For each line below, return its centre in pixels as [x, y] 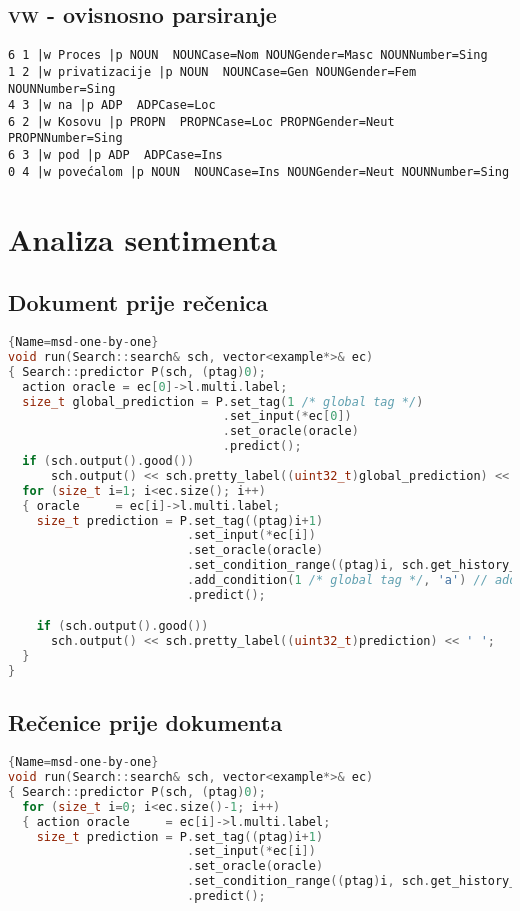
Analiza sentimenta [143, 238]
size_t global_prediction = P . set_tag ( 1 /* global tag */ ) [223, 401]
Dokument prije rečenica [138, 302]
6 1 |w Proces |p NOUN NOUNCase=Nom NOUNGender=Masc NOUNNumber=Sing [248, 55]
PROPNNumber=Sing [65, 138]
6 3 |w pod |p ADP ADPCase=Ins [115, 155]
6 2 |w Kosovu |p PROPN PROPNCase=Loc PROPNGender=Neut [201, 121]
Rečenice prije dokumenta [145, 722]
